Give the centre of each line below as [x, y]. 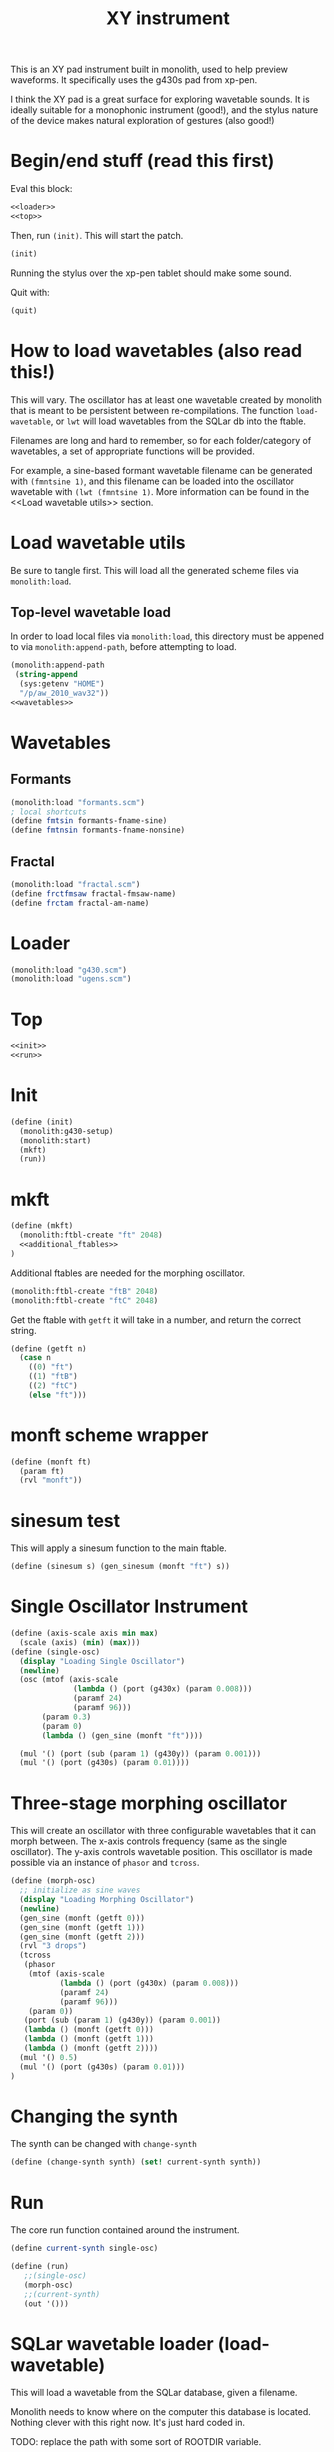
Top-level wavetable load [91, 612]
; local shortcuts [48, 812]
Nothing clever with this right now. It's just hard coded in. [128, 2423]
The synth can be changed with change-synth [103, 2144]
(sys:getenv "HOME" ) [62, 684]
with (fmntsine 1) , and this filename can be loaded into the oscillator [152, 481]
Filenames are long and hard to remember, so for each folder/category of [161, 440]
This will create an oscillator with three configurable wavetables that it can [163, 1831]
